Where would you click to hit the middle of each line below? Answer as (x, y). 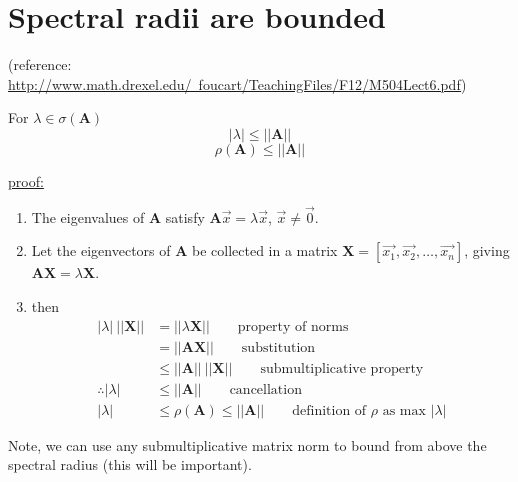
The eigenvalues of (88, 216)
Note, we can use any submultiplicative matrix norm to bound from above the (247, 444)
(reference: (40, 64)
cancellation (265, 389)
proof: (26, 180)
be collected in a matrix (265, 250)
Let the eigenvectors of (101, 250)
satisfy (185, 216)
